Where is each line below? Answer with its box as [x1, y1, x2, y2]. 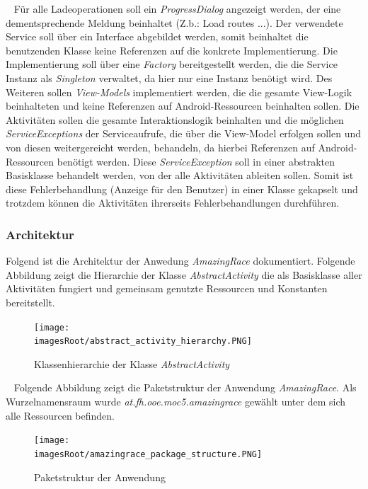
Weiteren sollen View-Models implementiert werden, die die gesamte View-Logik [6, 84, 352, 99]
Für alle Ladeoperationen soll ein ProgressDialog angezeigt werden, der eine [13, 1, 341, 16]
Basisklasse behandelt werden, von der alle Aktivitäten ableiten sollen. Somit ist [6, 168, 354, 183]
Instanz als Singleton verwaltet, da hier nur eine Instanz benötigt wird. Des [6, 70, 333, 85]
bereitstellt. [6, 294, 55, 309]
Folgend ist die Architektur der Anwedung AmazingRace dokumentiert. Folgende [6, 253, 355, 268]
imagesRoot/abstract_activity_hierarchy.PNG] [34, 336, 252, 347]
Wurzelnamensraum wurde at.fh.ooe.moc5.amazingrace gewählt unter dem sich [6, 394, 346, 408]
